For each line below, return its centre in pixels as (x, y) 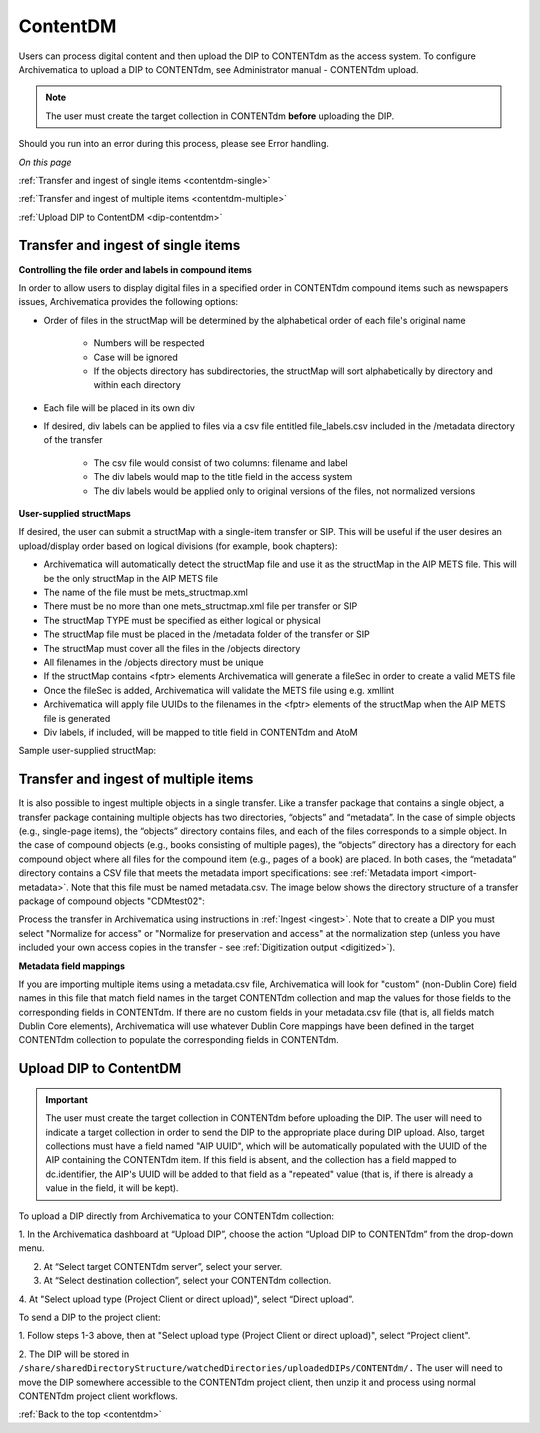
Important (67, 1099)
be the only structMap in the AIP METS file (131, 578)
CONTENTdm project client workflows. (98, 1396)
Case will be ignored (136, 357)
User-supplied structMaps (75, 514)
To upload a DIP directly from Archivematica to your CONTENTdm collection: (176, 1216)
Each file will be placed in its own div (119, 407)
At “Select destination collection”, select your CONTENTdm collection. (187, 1281)
